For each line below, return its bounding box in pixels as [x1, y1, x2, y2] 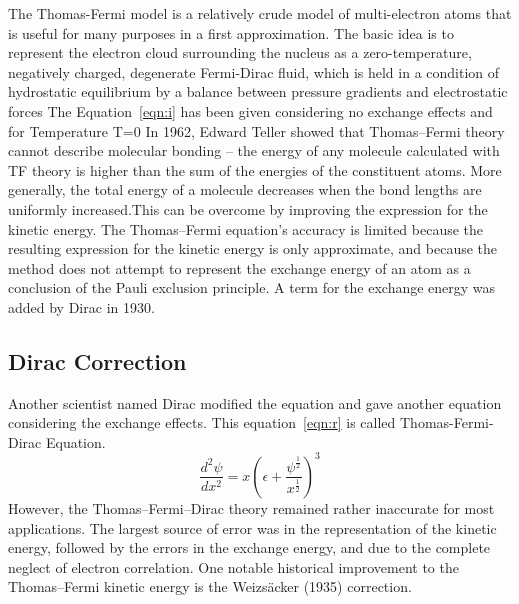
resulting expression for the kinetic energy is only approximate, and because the [8, 238, 498, 259]
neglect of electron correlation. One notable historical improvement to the [8, 556, 459, 577]
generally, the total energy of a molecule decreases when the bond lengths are [8, 179, 482, 200]
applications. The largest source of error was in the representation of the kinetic [8, 517, 497, 538]
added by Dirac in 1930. [8, 296, 155, 317]
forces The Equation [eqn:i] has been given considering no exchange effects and [8, 100, 493, 121]
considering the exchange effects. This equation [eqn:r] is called [8, 412, 396, 433]
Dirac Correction [8, 345, 187, 376]
